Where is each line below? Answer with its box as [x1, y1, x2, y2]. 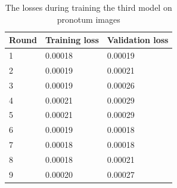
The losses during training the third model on [5, 1, 172, 13]
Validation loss [107, 34, 169, 46]
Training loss [45, 34, 99, 46]
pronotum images [57, 13, 120, 25]
